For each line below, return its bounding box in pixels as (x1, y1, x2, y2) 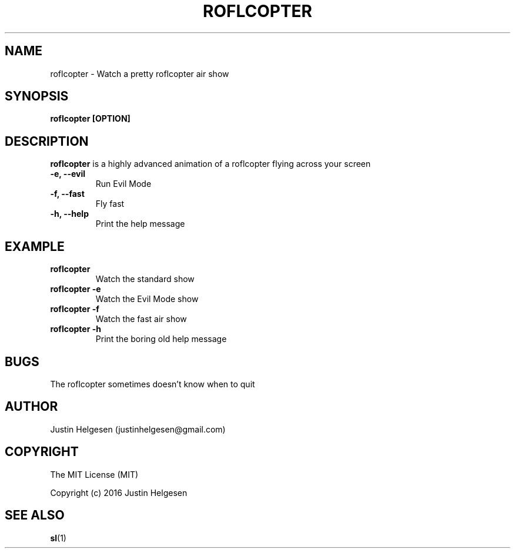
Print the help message (95, 219, 185, 229)
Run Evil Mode (95, 179, 152, 189)
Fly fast (95, 199, 125, 209)
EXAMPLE (5, 239, 65, 254)
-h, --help (50, 209, 89, 219)
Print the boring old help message (95, 334, 227, 344)
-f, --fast (50, 189, 85, 199)
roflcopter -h (50, 324, 101, 334)
